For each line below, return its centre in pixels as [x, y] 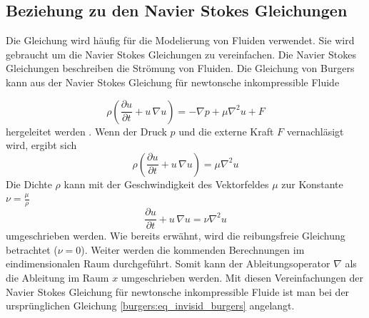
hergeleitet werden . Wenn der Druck [86, 131]
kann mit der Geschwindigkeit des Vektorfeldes [166, 184]
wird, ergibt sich [41, 145]
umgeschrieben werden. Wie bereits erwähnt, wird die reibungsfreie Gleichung [176, 236]
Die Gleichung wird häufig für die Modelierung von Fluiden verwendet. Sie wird [180, 40]
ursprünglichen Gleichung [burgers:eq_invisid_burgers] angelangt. [150, 306]
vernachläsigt [315, 131]
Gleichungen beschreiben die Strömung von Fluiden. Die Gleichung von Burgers [180, 68]
